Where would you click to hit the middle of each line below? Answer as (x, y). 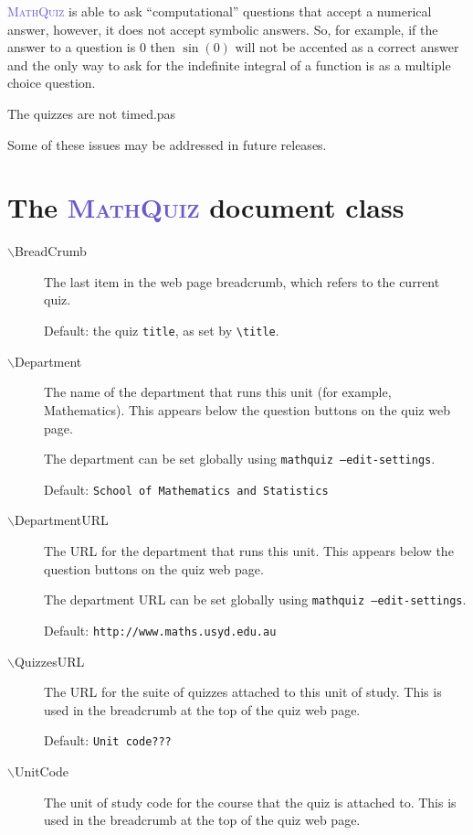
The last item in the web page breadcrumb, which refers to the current (242, 281)
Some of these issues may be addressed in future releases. (167, 144)
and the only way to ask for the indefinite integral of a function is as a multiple (229, 64)
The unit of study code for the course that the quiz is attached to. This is (250, 802)
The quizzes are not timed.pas (92, 113)
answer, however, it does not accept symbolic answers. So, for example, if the (223, 29)
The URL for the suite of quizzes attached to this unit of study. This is (243, 692)
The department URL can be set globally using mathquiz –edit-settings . (255, 599)
